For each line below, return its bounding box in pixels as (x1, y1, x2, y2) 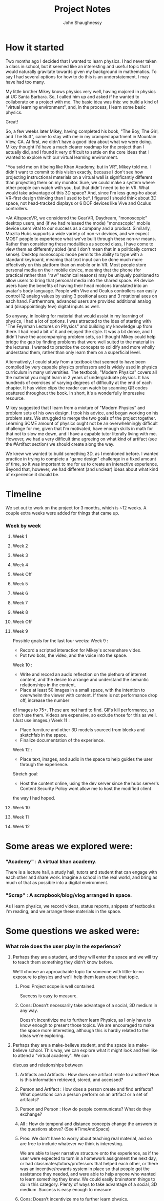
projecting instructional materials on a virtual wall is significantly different (5, 174, 153, 180)
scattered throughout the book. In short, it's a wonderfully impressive (5, 390, 145, 396)
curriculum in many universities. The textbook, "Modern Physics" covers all (5, 369, 157, 375)
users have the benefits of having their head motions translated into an (5, 283, 148, 288)
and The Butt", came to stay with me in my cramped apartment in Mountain (5, 133, 157, 139)
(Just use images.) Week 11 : (12, 717, 70, 723)
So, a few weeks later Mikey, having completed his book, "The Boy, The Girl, (5, 128, 159, 134)
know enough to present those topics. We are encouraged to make (20, 1022, 154, 1028)
